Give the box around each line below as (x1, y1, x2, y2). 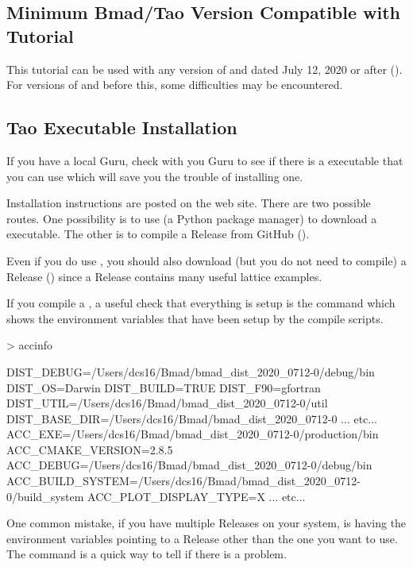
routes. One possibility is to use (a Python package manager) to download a (6, 210, 377, 226)
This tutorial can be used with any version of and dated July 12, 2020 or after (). (6, 60, 403, 77)
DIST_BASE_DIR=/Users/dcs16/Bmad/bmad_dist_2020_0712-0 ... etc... (6, 410, 378, 426)
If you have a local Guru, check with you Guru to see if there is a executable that (6, 152, 403, 168)
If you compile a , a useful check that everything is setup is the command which (6, 295, 396, 311)
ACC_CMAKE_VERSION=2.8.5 (6, 441, 173, 457)
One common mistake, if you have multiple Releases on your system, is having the (6, 515, 407, 531)
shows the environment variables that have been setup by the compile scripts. (6, 310, 384, 326)
